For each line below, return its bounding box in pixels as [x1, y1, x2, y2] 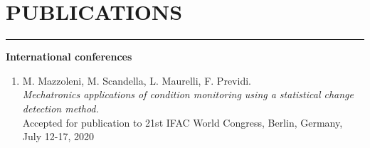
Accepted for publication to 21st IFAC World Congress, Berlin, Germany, [22, 115, 343, 129]
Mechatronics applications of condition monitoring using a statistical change [22, 87, 354, 102]
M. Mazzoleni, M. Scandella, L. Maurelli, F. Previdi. [22, 73, 251, 88]
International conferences [6, 49, 132, 64]
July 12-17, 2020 [22, 129, 94, 144]
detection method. [22, 100, 99, 115]
